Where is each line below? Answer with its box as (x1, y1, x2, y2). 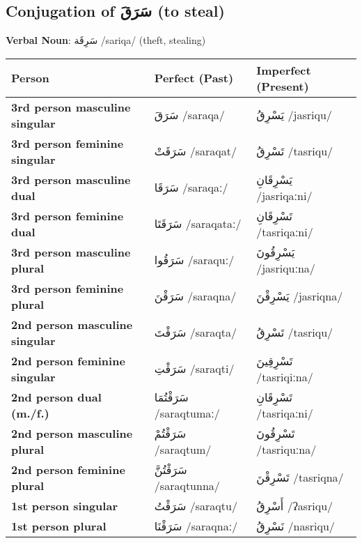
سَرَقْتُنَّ (154, 461, 187, 477)
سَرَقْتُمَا (154, 388, 189, 405)
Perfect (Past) (154, 70, 234, 86)
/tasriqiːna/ (256, 368, 313, 385)
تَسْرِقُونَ (256, 425, 295, 441)
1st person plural (11, 517, 107, 534)
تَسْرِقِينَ (256, 352, 293, 369)
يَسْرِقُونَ (256, 243, 295, 260)
